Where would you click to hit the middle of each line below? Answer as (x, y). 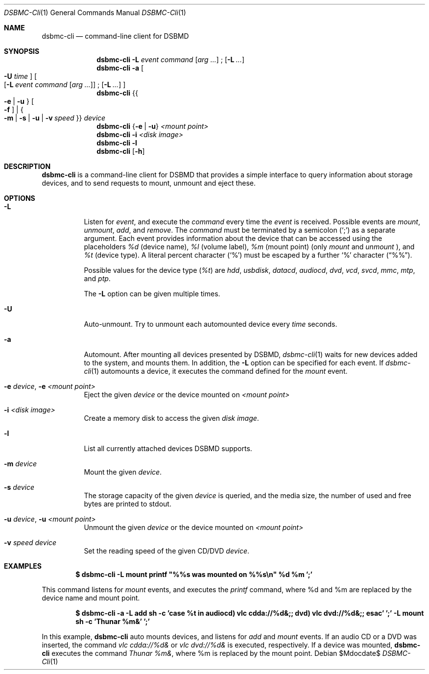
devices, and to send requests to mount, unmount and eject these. (149, 183)
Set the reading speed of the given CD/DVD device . (167, 551)
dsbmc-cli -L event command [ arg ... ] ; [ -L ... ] (171, 60)
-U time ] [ (21, 76)
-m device (20, 464)
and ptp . (97, 278)
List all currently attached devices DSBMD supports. (168, 448)
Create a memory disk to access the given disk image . (171, 418)
